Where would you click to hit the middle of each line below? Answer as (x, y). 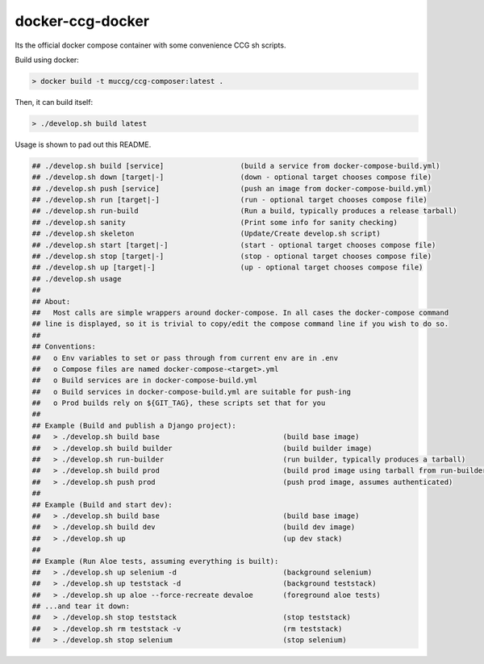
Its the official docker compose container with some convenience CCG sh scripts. (150, 45)
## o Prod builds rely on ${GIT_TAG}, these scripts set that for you (179, 403)
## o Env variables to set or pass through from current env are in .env (185, 358)
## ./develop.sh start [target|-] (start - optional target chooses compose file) (234, 245)
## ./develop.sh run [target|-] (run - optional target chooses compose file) (229, 200)
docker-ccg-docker (82, 21)
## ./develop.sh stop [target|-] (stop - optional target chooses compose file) (232, 256)
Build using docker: (47, 60)
